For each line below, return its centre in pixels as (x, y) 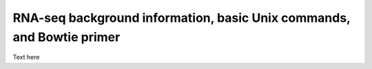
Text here (26, 57)
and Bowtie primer (66, 37)
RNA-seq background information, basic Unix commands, (182, 18)
